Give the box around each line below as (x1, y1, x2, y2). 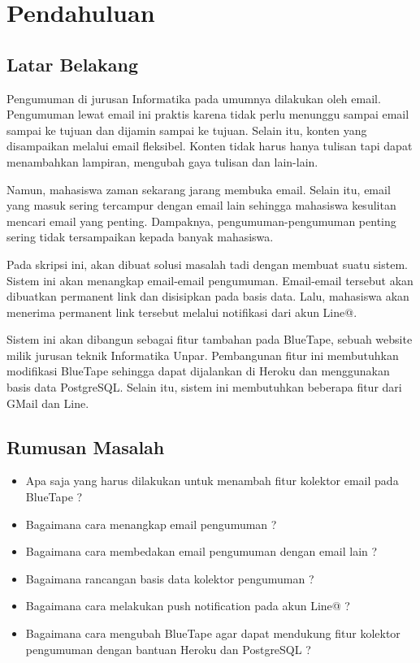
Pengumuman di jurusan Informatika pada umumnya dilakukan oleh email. (6, 89, 381, 106)
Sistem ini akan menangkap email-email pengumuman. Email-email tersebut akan (6, 271, 414, 288)
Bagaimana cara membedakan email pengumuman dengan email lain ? (25, 543, 378, 560)
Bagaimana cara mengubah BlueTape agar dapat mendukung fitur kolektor (25, 625, 401, 642)
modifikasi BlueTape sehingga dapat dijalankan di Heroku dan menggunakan (6, 362, 390, 379)
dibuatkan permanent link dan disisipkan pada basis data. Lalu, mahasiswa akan (6, 288, 409, 305)
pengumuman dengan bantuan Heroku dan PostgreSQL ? (25, 640, 311, 657)
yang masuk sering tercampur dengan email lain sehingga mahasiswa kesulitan (6, 197, 396, 214)
